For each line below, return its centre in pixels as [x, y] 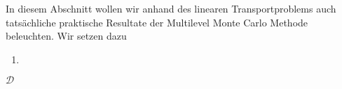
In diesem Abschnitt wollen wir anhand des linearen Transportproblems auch [171, 8]
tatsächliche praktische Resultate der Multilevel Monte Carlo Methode [157, 22]
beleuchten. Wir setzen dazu [66, 36]
